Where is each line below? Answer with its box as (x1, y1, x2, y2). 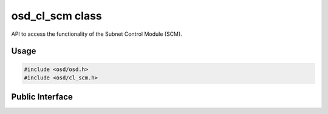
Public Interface (11, 92, 73, 102)
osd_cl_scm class (11, 9, 103, 22)
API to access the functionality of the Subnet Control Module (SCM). (11, 30, 182, 38)
